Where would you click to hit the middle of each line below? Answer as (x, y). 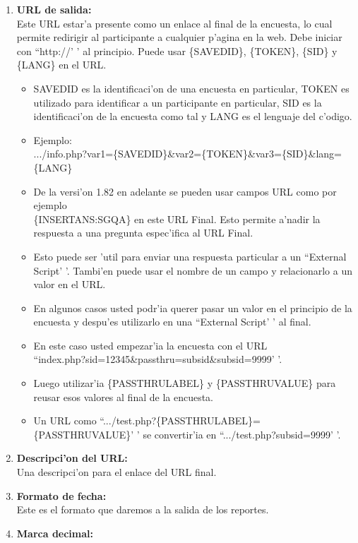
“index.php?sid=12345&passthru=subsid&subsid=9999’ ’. (158, 359)
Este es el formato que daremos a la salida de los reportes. (143, 509)
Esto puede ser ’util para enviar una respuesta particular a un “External (190, 256)
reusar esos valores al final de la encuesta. (124, 396)
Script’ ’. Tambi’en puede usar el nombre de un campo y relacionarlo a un (193, 270)
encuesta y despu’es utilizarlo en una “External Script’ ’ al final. (172, 322)
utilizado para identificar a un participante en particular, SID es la (178, 102)
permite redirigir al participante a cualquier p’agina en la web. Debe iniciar (179, 37)
